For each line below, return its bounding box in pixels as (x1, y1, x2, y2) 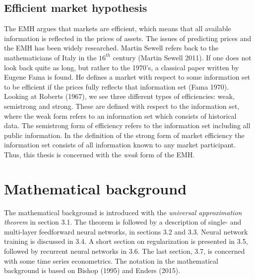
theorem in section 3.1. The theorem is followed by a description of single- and (4, 217, 242, 227)
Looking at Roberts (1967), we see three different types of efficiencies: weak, (4, 91, 235, 101)
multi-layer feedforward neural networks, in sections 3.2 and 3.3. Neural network (4, 226, 248, 236)
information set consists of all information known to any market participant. (4, 139, 236, 150)
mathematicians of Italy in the (4, 52, 97, 62)
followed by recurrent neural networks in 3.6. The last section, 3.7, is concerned (4, 246, 245, 256)
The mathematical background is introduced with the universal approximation (4, 207, 242, 217)
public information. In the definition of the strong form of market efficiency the (4, 130, 245, 140)
